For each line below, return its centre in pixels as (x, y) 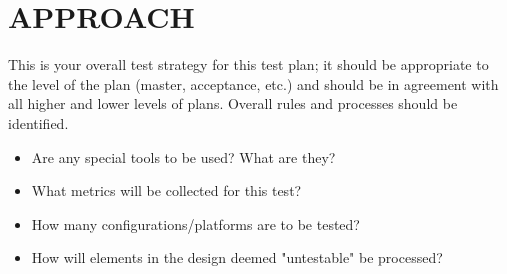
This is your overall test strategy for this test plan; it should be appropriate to (248, 64)
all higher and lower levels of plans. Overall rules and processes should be (233, 103)
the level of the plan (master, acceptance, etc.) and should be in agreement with (253, 83)
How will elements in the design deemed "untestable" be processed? (237, 257)
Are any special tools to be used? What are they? (183, 156)
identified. (38, 122)
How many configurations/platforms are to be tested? (195, 223)
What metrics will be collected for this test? (166, 190)
